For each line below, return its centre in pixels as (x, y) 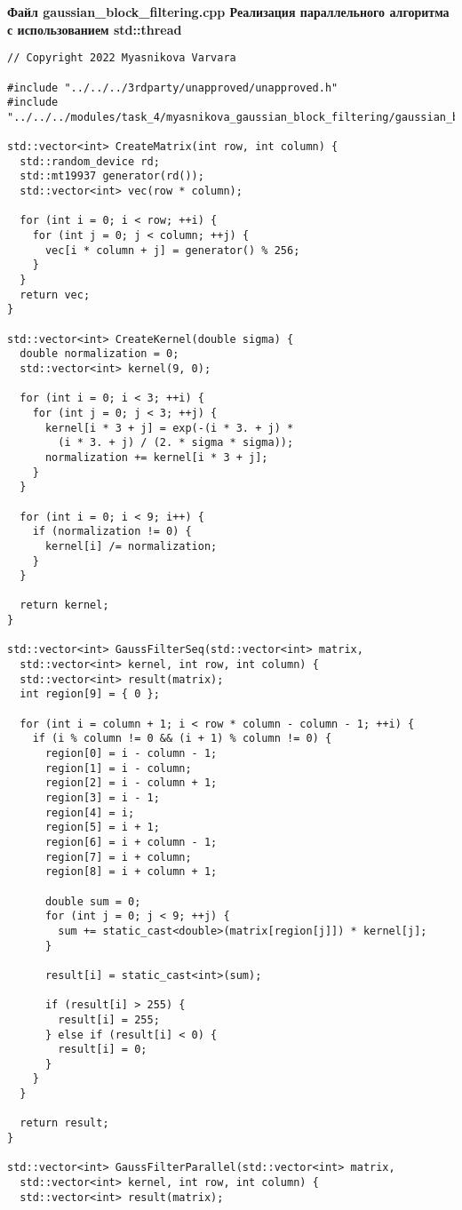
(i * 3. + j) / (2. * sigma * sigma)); (176, 443)
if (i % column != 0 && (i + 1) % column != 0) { (182, 739)
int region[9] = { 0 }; (90, 694)
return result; (64, 1123)
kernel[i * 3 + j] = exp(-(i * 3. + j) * (169, 428)
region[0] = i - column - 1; (131, 754)
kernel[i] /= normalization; (131, 546)
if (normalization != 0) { (112, 532)
